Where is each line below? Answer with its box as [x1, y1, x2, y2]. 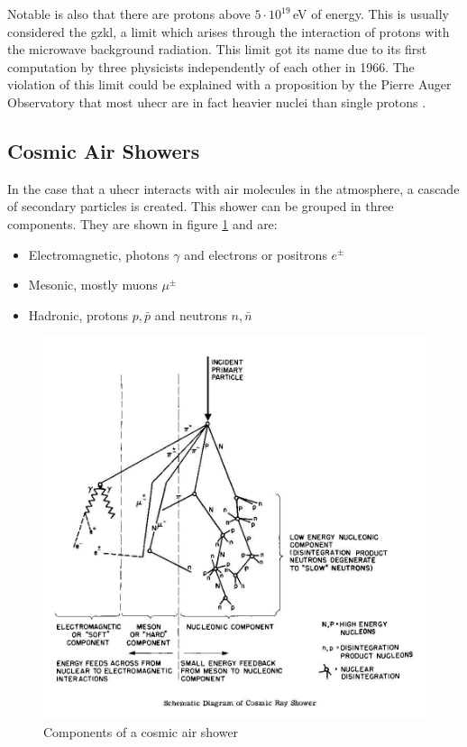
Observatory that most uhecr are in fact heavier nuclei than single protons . [7, 92, 426, 111]
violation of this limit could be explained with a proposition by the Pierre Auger [7, 75, 452, 94]
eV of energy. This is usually [292, 5, 449, 23]
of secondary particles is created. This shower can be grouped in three [7, 197, 394, 216]
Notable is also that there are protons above [7, 5, 251, 23]
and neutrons [154, 305, 227, 324]
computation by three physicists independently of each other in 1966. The [7, 57, 415, 76]
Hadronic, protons [28, 305, 129, 324]
